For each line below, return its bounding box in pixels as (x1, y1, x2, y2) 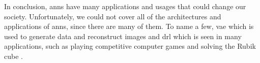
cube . (4, 50, 23, 61)
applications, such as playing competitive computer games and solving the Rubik (4, 41, 256, 51)
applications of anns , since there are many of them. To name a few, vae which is (4, 21, 254, 31)
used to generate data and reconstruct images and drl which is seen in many (4, 30, 242, 41)
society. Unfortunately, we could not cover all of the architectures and (4, 11, 221, 21)
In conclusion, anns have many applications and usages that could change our (4, 1, 246, 11)
